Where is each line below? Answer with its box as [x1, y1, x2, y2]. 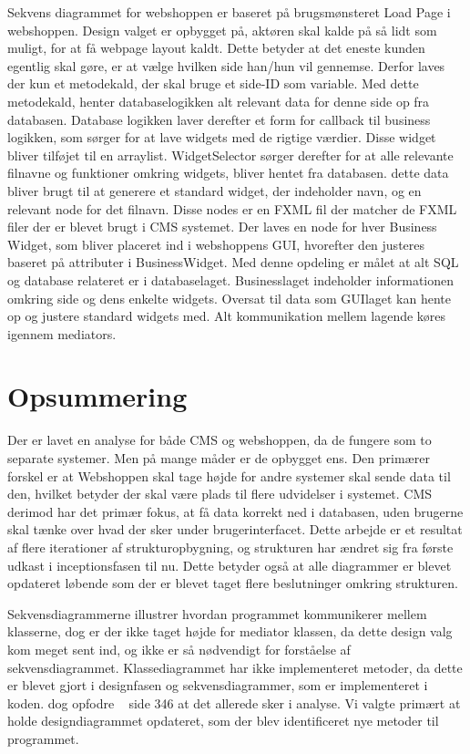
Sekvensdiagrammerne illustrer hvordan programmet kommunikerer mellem [7, 604, 427, 623]
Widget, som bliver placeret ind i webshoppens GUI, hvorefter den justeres [7, 234, 425, 253]
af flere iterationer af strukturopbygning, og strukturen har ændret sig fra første [7, 537, 454, 556]
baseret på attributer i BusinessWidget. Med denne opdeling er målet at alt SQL [7, 253, 459, 272]
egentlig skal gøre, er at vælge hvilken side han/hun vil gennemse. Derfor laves [7, 56, 445, 75]
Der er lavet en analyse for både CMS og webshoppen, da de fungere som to [7, 430, 432, 449]
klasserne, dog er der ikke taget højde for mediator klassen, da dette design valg [7, 622, 453, 641]
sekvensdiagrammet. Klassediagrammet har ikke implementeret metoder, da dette [7, 657, 463, 677]
